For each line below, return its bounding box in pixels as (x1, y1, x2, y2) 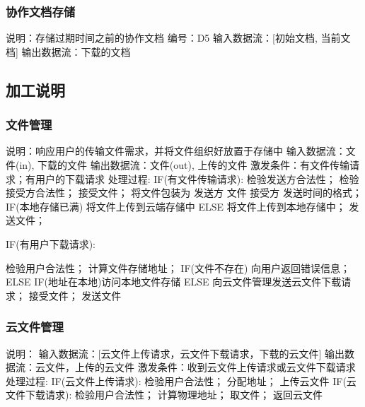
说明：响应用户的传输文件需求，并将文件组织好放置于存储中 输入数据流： (6, 143, 346, 158)
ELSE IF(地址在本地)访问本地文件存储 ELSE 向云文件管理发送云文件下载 (6, 274, 342, 289)
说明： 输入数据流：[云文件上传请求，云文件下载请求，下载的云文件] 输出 (6, 346, 345, 360)
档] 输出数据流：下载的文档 (6, 44, 131, 59)
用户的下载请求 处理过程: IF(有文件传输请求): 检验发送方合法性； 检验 (35, 171, 359, 186)
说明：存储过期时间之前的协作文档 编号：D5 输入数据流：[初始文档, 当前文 (6, 30, 351, 45)
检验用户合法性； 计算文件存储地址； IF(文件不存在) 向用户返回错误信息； (6, 260, 351, 275)
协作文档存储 (6, 2, 76, 20)
